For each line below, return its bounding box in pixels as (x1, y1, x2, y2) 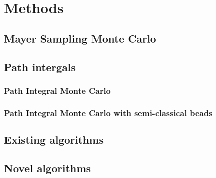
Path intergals (4, 59, 76, 74)
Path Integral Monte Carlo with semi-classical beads (4, 106, 213, 119)
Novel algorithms (4, 160, 91, 175)
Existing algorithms (4, 132, 104, 147)
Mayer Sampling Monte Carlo (4, 30, 156, 45)
